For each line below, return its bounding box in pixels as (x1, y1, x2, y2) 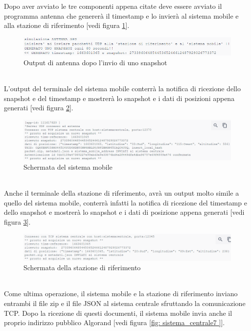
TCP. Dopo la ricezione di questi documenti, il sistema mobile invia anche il (4, 307, 232, 318)
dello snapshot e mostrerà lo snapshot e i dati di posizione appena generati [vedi (4, 207, 245, 217)
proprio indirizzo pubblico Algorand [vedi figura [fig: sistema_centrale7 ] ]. (4, 317, 225, 328)
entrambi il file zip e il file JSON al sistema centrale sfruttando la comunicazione (4, 298, 246, 308)
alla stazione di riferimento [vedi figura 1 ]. (4, 20, 130, 30)
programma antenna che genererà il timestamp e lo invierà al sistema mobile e (4, 10, 239, 21)
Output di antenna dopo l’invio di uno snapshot (23, 57, 167, 67)
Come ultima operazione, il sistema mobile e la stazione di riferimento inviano (4, 288, 238, 299)
